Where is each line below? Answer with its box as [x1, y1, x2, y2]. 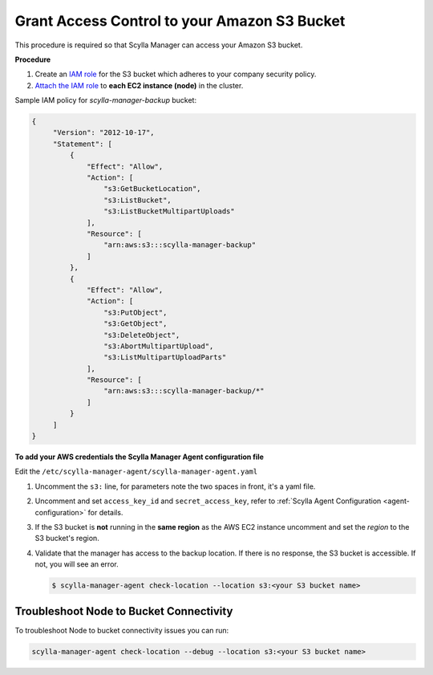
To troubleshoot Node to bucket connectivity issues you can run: [14, 625, 229, 635]
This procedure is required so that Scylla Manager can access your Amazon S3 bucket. [14, 40, 303, 50]
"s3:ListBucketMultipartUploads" [103, 207, 236, 216]
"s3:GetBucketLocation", [103, 185, 201, 193]
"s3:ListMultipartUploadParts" [103, 353, 227, 362]
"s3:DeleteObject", [103, 330, 180, 340]
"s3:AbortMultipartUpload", [103, 341, 214, 351]
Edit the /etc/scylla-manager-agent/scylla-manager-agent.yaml [14, 466, 258, 477]
